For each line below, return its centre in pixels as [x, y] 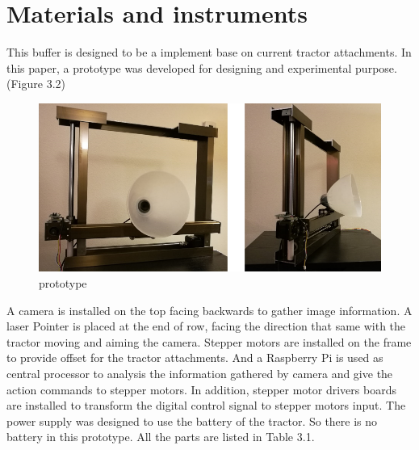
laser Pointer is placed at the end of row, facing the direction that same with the [206, 326]
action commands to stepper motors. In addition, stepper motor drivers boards [201, 389]
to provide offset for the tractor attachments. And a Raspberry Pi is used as [195, 357]
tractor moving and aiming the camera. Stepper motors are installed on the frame [209, 341]
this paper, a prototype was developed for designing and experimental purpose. [202, 67]
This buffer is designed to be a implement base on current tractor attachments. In [209, 52]
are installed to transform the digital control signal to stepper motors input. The [206, 405]
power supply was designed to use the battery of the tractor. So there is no [192, 421]
